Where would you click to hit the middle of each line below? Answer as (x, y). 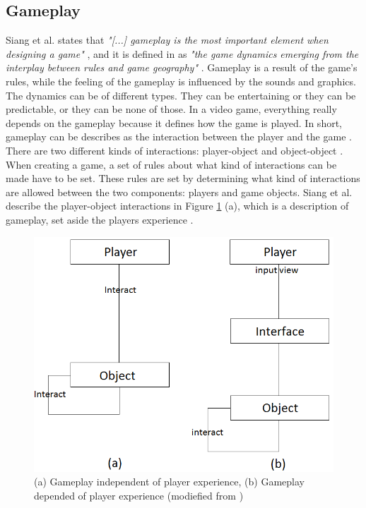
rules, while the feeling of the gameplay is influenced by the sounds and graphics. (181, 81)
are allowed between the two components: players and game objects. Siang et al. (179, 192)
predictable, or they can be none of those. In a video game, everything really (171, 109)
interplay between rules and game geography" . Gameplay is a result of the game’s (182, 67)
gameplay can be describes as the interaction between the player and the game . (179, 137)
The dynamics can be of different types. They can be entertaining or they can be (181, 95)
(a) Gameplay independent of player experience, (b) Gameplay (169, 482)
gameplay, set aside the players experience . (100, 219)
